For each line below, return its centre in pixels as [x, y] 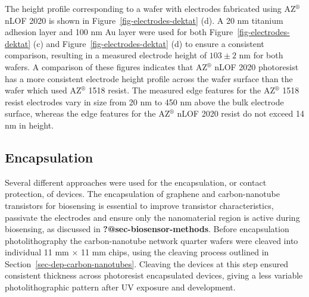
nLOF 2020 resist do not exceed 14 [241, 113]
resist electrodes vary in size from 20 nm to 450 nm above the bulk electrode [144, 101]
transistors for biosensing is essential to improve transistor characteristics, [139, 205]
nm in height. [29, 125]
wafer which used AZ [43, 90]
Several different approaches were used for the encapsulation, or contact [136, 182]
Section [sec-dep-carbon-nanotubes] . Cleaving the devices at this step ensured [147, 263]
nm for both [261, 55]
